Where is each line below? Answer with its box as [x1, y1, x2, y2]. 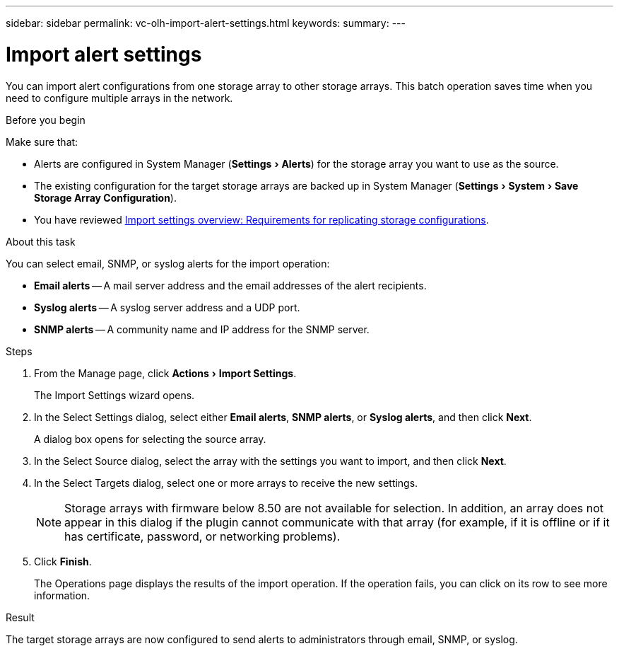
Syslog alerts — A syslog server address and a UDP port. [34, 301, 300, 313]
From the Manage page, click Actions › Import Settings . [34, 367, 297, 379]
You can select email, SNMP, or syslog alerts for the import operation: [6, 257, 330, 270]
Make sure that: [6, 135, 78, 148]
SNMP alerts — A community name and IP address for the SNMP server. [34, 323, 370, 335]
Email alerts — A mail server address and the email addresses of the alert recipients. [34, 279, 427, 292]
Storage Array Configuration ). [34, 191, 177, 204]
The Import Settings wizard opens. [34, 388, 195, 401]
